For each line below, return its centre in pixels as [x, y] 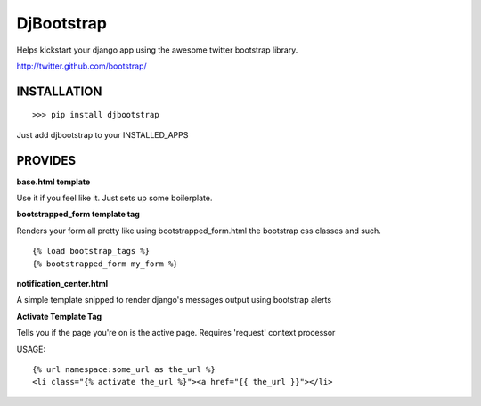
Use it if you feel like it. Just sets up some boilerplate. [114, 198]
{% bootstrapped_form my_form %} [105, 264]
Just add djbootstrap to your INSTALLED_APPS [102, 134]
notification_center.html [62, 283]
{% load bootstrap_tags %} [91, 251]
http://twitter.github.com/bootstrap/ [82, 66]
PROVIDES [46, 160]
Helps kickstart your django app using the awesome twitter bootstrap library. [157, 50]
